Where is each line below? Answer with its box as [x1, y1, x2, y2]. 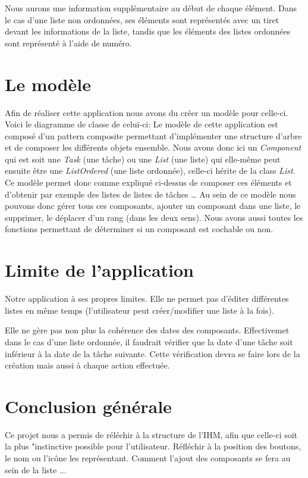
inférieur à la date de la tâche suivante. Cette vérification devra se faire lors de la [5, 347, 300, 360]
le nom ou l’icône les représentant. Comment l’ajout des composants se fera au [5, 452, 291, 464]
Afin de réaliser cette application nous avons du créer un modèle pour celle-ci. [5, 106, 288, 118]
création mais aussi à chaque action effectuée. [5, 359, 170, 371]
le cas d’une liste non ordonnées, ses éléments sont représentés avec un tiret [5, 13, 279, 26]
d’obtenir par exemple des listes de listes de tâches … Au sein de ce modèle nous [5, 188, 296, 200]
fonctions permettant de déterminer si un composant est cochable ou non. [5, 223, 274, 235]
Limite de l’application [5, 258, 194, 282]
